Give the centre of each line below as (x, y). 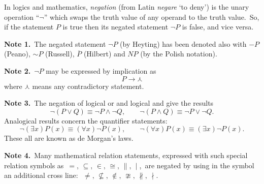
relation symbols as (34, 165)
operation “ (22, 17)
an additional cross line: (41, 175)
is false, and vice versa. (218, 27)
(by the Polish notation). (179, 54)
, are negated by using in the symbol (197, 165)
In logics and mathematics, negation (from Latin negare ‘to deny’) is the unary (127, 7)
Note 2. (18, 70)
